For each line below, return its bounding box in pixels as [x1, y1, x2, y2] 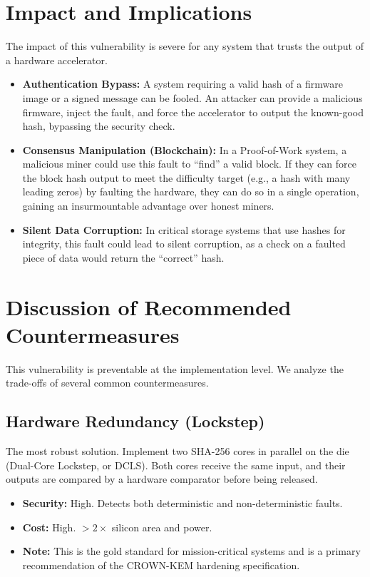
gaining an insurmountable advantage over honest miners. [22, 198, 274, 213]
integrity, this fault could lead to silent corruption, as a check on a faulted [22, 236, 346, 251]
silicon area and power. [111, 519, 212, 534]
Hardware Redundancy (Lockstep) [6, 410, 265, 432]
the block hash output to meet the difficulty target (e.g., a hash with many [22, 170, 351, 185]
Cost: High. [22, 519, 76, 534]
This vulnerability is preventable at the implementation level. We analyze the [6, 361, 344, 376]
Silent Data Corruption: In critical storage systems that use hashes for [22, 222, 346, 237]
